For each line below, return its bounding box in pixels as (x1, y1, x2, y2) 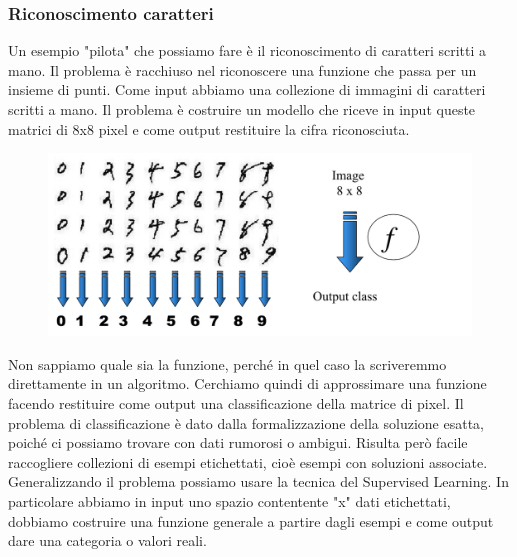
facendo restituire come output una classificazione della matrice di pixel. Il (8, 392, 464, 413)
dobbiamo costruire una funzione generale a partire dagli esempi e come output (8, 510, 494, 531)
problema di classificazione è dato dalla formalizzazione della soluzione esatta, (8, 412, 484, 433)
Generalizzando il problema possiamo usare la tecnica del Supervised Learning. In (8, 471, 509, 492)
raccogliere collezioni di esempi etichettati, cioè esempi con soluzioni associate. (8, 451, 488, 472)
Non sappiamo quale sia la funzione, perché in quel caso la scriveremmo (8, 353, 447, 374)
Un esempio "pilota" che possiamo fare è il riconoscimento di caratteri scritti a (8, 40, 487, 61)
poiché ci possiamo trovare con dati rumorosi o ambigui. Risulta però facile (8, 432, 468, 453)
